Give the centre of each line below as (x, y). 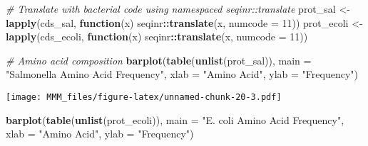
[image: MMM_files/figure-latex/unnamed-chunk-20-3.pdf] (144, 97)
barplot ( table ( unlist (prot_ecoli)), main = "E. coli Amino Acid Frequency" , (175, 119)
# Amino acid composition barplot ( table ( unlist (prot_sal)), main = (159, 60)
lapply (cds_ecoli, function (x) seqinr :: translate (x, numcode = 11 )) (157, 36)
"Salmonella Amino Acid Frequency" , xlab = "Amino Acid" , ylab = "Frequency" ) (182, 74)
